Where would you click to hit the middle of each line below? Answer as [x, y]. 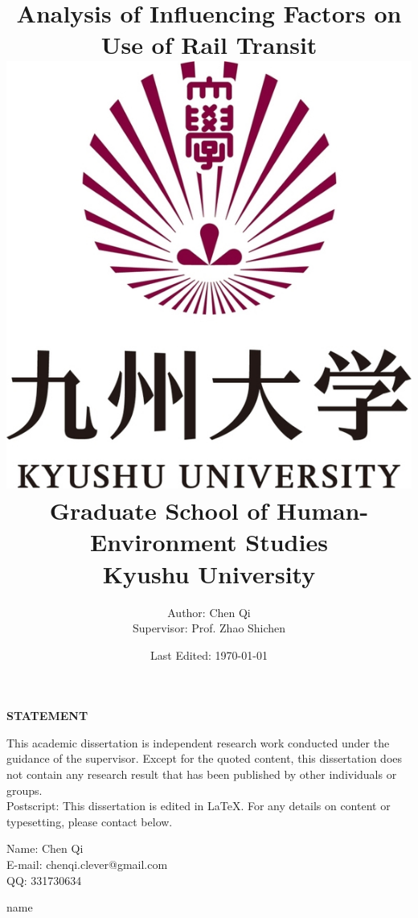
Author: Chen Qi [209, 612]
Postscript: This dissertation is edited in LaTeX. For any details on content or [199, 806]
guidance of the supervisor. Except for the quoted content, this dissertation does [204, 758]
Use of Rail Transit [209, 45]
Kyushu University [209, 573]
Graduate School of [159, 510]
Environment [164, 542]
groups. [25, 790]
